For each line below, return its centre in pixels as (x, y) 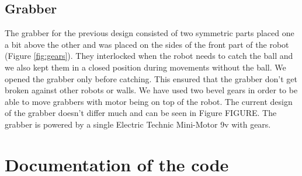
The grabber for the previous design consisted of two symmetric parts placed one (150, 33)
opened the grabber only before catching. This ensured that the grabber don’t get (151, 78)
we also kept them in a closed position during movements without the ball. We (145, 67)
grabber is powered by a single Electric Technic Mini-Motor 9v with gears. (138, 124)
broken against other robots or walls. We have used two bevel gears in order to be (151, 90)
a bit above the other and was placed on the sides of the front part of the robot (147, 44)
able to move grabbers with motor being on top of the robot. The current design (149, 101)
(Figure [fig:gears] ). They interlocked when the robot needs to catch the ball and (149, 56)
